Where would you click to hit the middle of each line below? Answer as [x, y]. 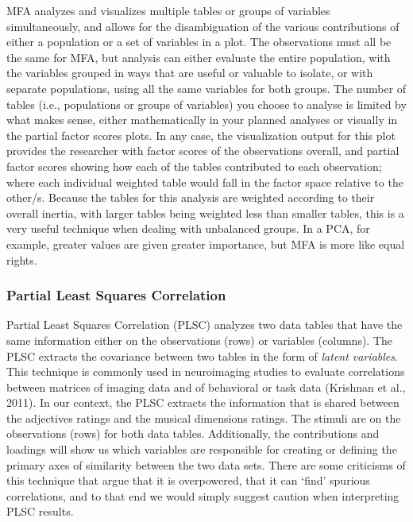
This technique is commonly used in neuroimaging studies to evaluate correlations [206, 371]
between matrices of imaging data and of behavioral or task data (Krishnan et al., [206, 387]
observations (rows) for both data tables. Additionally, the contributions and [193, 433]
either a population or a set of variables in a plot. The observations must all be [199, 42]
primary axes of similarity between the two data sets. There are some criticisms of [206, 464]
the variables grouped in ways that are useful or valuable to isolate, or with [190, 73]
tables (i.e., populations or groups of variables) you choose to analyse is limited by [206, 104]
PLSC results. [40, 511]
